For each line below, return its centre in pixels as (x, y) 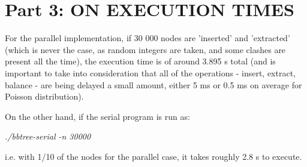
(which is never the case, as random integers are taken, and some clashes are (145, 49)
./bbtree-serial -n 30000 (48, 136)
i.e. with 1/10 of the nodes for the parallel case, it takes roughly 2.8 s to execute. (153, 156)
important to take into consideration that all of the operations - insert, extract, (151, 72)
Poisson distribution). (44, 96)
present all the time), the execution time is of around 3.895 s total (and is (140, 61)
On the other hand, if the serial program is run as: (97, 116)
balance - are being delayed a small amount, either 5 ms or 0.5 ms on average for (153, 84)
